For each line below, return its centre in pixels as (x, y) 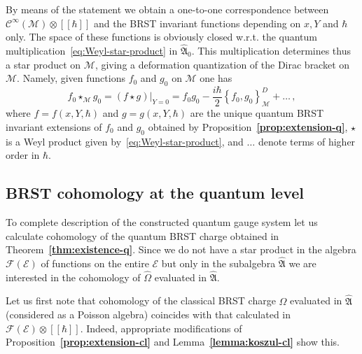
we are (302, 263)
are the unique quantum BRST (257, 113)
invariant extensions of (54, 126)
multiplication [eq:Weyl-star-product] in (92, 50)
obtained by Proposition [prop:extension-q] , (248, 126)
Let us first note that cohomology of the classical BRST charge (141, 300)
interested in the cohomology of (73, 277)
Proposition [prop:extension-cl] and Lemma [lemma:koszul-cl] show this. (173, 342)
